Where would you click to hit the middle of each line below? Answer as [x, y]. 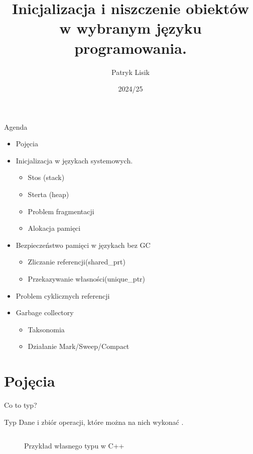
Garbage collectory [45, 312]
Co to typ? [21, 405]
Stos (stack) [46, 177]
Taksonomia [46, 329]
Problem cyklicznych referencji [63, 295]
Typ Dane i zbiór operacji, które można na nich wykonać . [94, 422]
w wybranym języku [131, 28]
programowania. [131, 48]
